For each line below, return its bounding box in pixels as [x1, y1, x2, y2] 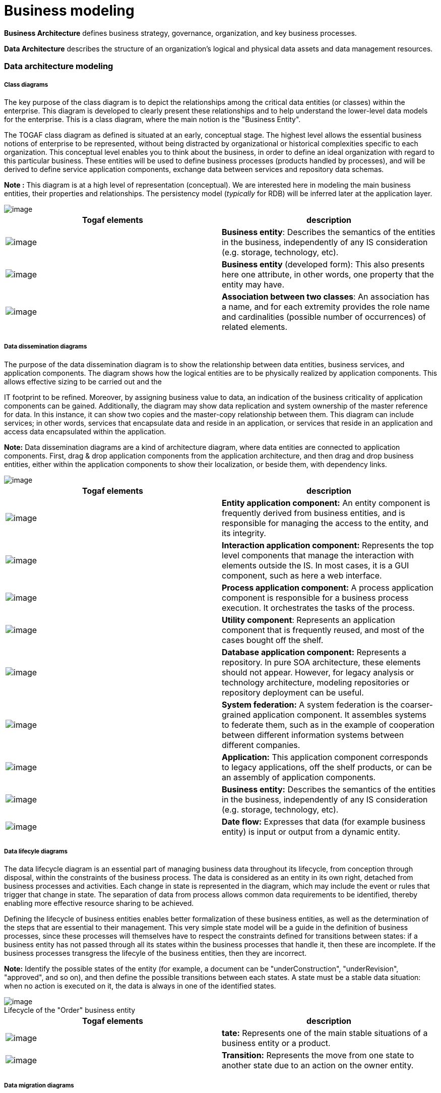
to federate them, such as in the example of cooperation [222, 719, 435, 730]
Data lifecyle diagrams [4, 848, 68, 855]
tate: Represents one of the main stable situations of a [222, 1028, 428, 1039]
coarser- [400, 699, 433, 710]
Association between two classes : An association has [222, 291, 430, 302]
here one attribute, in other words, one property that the [222, 269, 434, 279]
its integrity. [222, 528, 266, 538]
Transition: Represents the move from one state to [222, 1050, 414, 1061]
